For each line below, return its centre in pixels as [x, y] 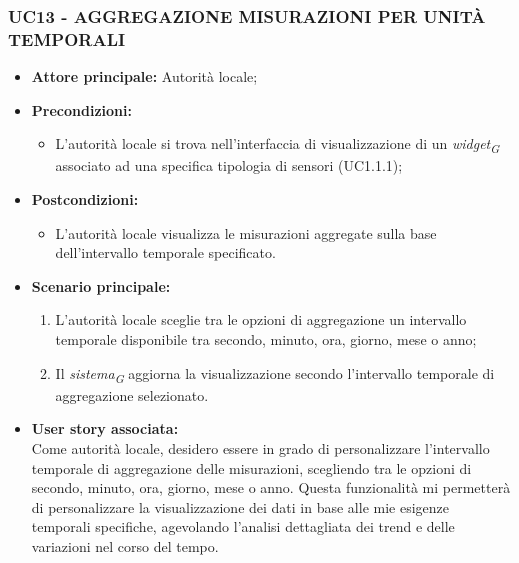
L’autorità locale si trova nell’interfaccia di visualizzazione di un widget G [277, 145]
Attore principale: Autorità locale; [144, 76]
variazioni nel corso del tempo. [125, 545]
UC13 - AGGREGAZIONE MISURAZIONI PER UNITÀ [247, 15]
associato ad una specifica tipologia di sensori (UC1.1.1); [229, 165]
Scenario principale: [101, 285]
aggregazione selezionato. [132, 394]
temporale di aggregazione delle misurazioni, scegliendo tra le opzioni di [251, 467]
